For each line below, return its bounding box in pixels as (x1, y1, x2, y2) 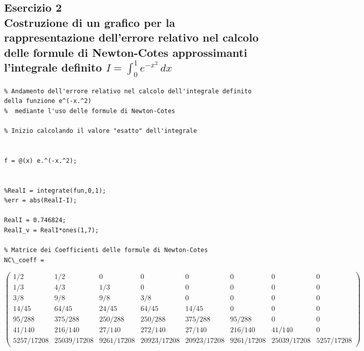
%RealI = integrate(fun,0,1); (4, 187, 106, 194)
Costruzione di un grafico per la (4, 14, 175, 30)
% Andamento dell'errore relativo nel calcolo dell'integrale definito (4, 87, 252, 95)
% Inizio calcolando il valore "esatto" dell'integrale (4, 127, 197, 134)
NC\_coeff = (4, 256, 44, 264)
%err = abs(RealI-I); (4, 197, 77, 204)
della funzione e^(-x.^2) (4, 97, 92, 105)
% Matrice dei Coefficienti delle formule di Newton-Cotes (4, 247, 208, 254)
